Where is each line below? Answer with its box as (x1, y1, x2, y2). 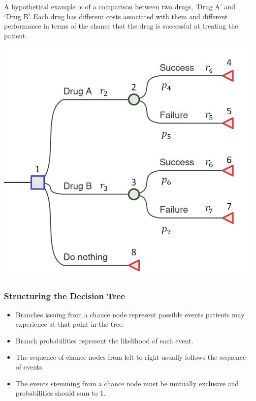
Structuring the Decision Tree (4, 290, 125, 302)
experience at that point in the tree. (15, 319, 124, 329)
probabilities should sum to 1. (15, 388, 106, 398)
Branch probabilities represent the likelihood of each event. (15, 335, 193, 345)
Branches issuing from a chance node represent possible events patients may (15, 309, 245, 319)
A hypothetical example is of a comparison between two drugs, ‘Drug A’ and (4, 1, 235, 11)
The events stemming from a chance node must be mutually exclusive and (15, 378, 239, 388)
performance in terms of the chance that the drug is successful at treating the (4, 21, 238, 31)
